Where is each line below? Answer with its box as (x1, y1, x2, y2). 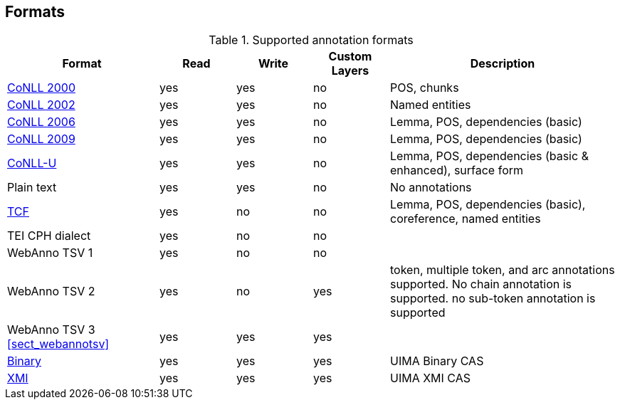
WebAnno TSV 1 (7, 246, 93, 261)
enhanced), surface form (390, 163, 524, 178)
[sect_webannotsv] (7, 337, 110, 352)
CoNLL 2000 (7, 80, 75, 95)
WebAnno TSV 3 (7, 322, 95, 337)
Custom (328, 49, 372, 64)
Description (470, 56, 535, 71)
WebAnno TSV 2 (7, 284, 95, 299)
